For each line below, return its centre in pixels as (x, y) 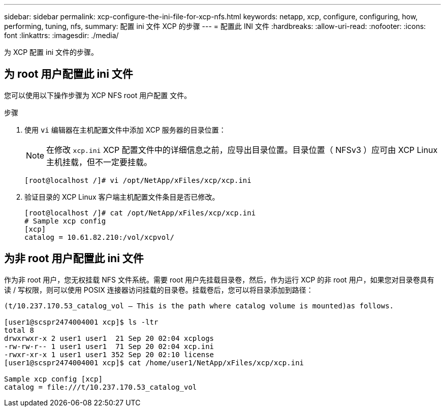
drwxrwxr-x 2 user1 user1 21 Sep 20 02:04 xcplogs (109, 338)
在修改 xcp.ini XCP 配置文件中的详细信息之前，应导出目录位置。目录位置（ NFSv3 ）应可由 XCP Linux (242, 150)
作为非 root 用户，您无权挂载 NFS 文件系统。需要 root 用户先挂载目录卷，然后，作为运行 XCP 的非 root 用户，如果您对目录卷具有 (219, 279)
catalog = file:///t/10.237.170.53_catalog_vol (101, 387)
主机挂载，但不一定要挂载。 (99, 162)
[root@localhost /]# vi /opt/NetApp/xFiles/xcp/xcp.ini (138, 180)
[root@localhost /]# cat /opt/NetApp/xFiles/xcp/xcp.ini (140, 213)
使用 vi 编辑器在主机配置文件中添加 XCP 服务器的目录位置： (125, 130)
